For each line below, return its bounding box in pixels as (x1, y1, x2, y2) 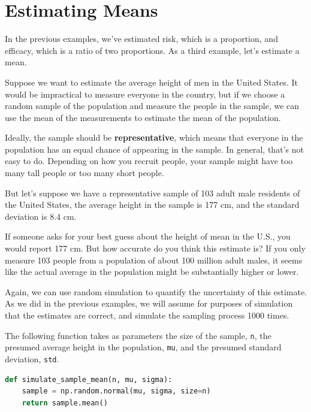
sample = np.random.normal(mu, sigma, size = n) (22, 387, 211, 396)
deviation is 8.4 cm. (5, 210, 77, 222)
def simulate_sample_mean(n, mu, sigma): (5, 375, 173, 384)
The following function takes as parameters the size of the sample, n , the (5, 329, 271, 341)
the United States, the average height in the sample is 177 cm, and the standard (5, 198, 300, 211)
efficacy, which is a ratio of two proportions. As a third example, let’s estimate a (5, 44, 300, 56)
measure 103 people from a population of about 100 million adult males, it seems (5, 253, 303, 266)
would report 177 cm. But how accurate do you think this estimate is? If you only (5, 242, 306, 255)
